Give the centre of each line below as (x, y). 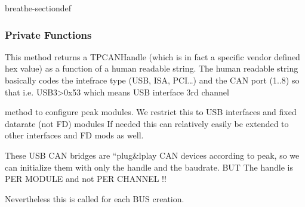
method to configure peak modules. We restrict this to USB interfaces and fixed (151, 112)
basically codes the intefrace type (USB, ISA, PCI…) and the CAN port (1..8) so (152, 80)
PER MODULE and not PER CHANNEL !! (86, 179)
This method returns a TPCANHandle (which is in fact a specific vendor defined (152, 56)
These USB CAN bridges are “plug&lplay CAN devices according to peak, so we (152, 155)
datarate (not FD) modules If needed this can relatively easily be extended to (147, 123)
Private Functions (48, 34)
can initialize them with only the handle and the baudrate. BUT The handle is (149, 167)
